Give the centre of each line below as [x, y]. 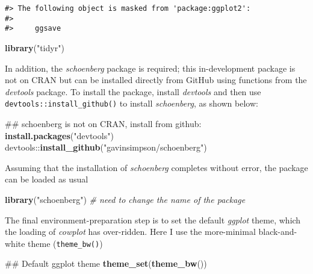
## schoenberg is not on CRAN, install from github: [103, 123]
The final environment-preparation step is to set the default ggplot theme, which [153, 220]
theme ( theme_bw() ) [65, 243]
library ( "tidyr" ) [35, 47]
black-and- [278, 232]
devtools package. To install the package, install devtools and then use [133, 91]
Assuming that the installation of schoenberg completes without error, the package [156, 167]
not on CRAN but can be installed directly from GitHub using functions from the [156, 80]
